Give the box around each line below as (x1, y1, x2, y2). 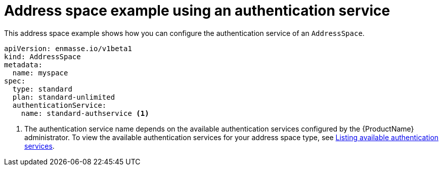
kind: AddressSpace (4, 52, 81, 61)
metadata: (4, 60, 42, 69)
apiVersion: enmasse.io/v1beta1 (4, 44, 132, 53)
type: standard (12, 84, 72, 93)
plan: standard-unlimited (12, 93, 115, 101)
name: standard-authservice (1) (21, 109, 149, 117)
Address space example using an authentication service (4, 2, 390, 19)
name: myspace (12, 68, 68, 77)
